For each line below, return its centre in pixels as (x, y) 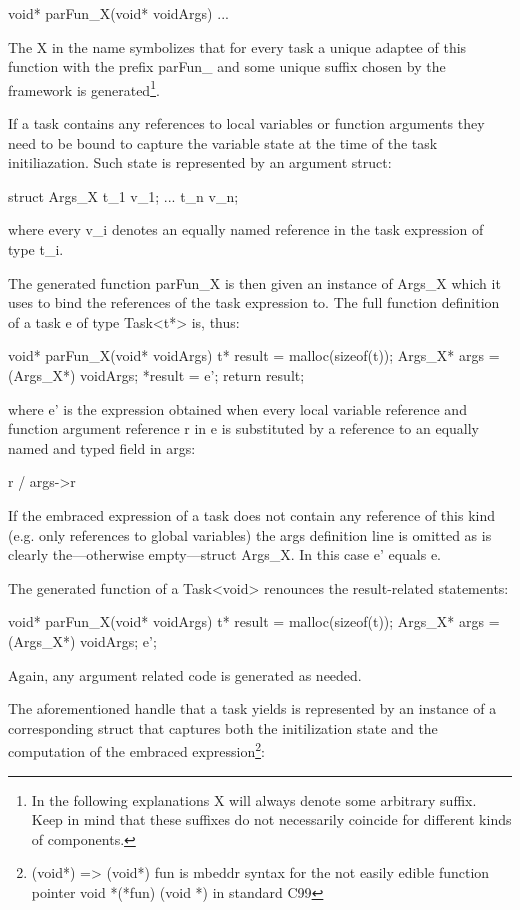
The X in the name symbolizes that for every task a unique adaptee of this (237, 46)
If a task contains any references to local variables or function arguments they (246, 123)
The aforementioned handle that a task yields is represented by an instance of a (252, 708)
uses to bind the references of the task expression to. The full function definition (254, 302)
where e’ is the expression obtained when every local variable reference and (237, 408)
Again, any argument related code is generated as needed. (185, 674)
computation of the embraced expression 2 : (136, 749)
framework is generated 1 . (84, 88)
